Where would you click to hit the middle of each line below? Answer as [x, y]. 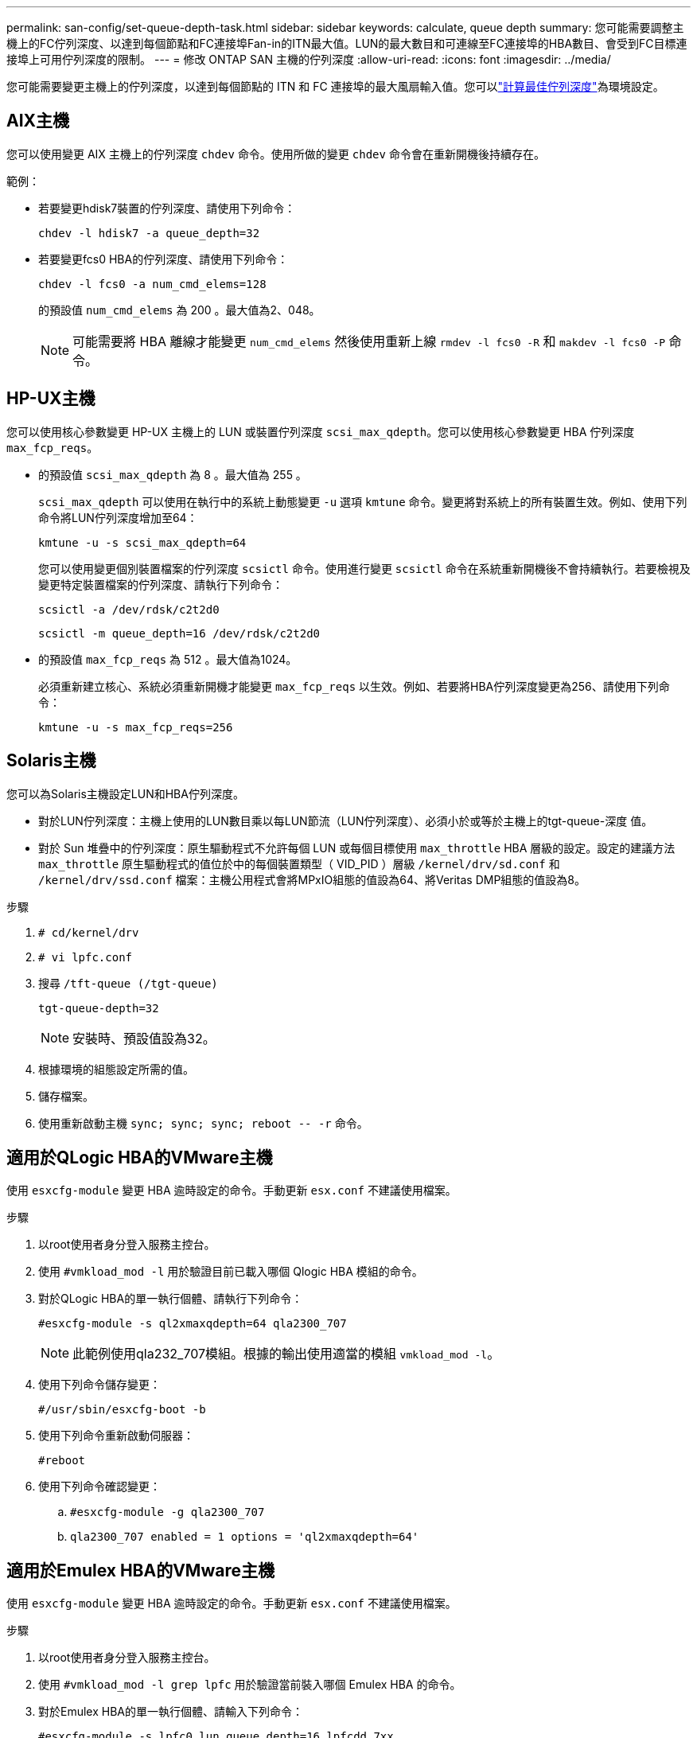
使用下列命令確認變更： [99, 1487]
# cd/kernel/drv [89, 932]
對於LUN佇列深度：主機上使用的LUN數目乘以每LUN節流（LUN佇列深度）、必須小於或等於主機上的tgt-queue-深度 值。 [346, 820]
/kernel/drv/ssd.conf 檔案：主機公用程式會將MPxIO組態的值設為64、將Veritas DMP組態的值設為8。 [312, 879]
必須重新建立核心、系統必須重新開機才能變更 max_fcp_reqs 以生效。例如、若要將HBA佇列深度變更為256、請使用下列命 [354, 686]
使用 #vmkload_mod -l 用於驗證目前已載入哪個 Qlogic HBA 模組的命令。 [231, 1272]
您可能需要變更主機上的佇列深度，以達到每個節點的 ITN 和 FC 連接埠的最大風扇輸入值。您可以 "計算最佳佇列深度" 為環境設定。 [335, 86]
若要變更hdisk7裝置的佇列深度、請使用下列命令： [167, 208]
